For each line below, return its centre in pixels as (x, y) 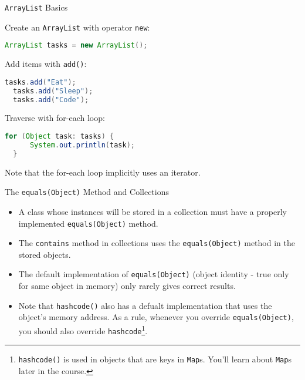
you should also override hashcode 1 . (83, 330)
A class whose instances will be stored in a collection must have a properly (152, 211)
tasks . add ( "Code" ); (51, 100)
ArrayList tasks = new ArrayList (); (76, 46)
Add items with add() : (46, 64)
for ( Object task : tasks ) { (60, 137)
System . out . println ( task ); (82, 145)
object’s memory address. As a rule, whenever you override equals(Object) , (156, 317)
